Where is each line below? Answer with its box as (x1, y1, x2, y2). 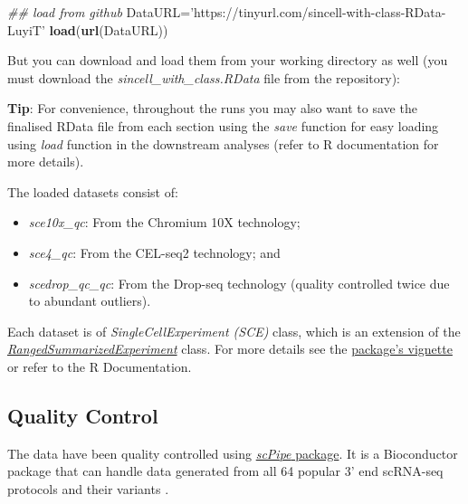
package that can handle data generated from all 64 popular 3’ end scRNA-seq (7, 461, 444, 480)
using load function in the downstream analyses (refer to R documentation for (7, 134, 439, 153)
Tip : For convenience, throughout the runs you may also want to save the (7, 99, 417, 118)
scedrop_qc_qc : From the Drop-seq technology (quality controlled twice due (28, 273, 450, 292)
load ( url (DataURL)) (49, 20, 168, 39)
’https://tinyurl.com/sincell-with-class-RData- (190, 3, 446, 21)
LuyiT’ (7, 20, 45, 39)
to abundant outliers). (28, 291, 151, 310)
